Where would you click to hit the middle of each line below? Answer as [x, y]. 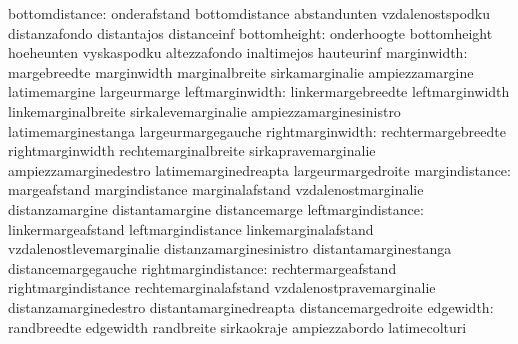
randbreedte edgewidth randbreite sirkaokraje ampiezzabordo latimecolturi [237, 326]
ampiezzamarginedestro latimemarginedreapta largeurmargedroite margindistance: [259, 169]
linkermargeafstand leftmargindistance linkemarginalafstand [191, 228]
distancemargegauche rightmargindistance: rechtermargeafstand [202, 267]
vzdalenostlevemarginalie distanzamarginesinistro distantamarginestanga [230, 248]
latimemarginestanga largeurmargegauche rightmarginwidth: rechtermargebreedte [257, 130]
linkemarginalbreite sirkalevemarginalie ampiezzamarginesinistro [204, 110]
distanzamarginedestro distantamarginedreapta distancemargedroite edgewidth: [251, 306]
